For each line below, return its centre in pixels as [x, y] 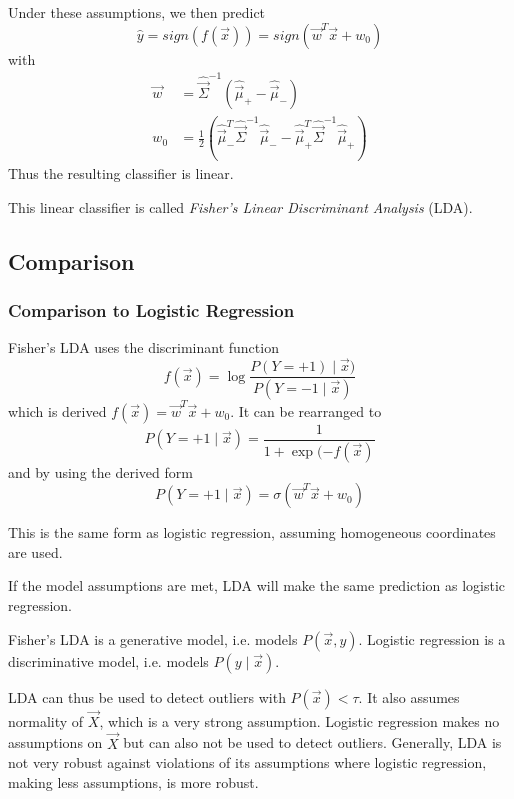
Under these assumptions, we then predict [137, 12]
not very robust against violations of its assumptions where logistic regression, [247, 762]
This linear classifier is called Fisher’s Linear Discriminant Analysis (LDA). [240, 206]
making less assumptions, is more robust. [133, 781]
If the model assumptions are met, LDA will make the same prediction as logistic [257, 585]
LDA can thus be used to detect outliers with [147, 696]
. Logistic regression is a [432, 638]
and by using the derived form [100, 471]
